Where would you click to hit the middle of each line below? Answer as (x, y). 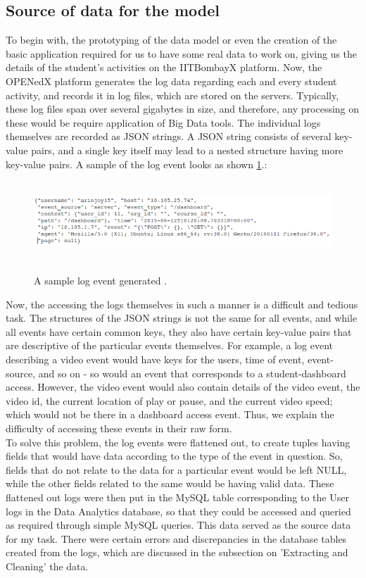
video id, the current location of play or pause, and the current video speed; (169, 400)
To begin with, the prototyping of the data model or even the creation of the (171, 40)
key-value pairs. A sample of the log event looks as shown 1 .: (137, 164)
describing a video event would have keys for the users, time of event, (155, 359)
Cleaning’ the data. (47, 566)
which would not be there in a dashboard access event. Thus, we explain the (170, 414)
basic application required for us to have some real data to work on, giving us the (182, 53)
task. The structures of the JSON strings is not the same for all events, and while (182, 318)
